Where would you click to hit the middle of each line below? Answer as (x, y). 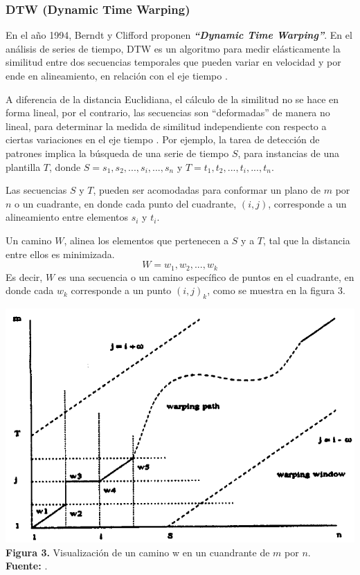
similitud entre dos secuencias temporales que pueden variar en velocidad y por (173, 62)
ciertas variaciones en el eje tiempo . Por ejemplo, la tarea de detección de (163, 139)
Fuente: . (27, 566)
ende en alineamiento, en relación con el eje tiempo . (117, 75)
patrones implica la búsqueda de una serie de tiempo (117, 153)
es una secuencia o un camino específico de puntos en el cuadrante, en (206, 276)
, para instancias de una (288, 153)
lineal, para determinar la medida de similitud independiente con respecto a (166, 126)
